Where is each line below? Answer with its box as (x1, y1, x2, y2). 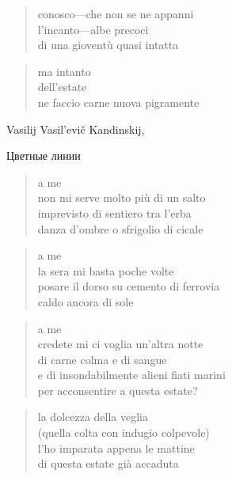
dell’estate (37, 78, 87, 95)
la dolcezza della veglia (37, 408, 148, 425)
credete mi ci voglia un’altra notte (37, 336, 203, 352)
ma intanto (37, 63, 91, 79)
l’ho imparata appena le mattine (37, 439, 195, 456)
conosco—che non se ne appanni (37, 6, 194, 21)
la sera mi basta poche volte (37, 262, 174, 279)
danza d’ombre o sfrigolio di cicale (37, 220, 203, 237)
